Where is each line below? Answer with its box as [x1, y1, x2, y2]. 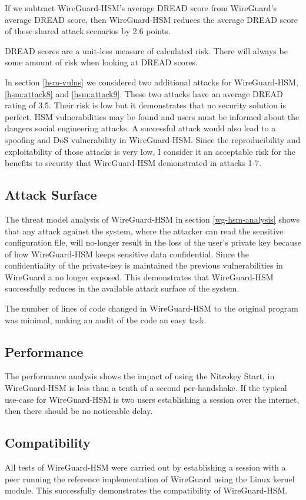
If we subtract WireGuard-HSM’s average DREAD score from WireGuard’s [5, 2, 277, 14]
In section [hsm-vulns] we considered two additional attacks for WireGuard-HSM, [5, 75, 298, 88]
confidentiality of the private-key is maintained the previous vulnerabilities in [5, 259, 283, 271]
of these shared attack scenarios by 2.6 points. [5, 25, 171, 37]
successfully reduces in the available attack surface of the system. [5, 282, 240, 294]
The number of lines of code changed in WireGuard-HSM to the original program [5, 302, 298, 314]
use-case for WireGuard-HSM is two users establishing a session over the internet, [5, 393, 300, 405]
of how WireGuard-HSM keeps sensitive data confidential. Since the [5, 247, 249, 260]
